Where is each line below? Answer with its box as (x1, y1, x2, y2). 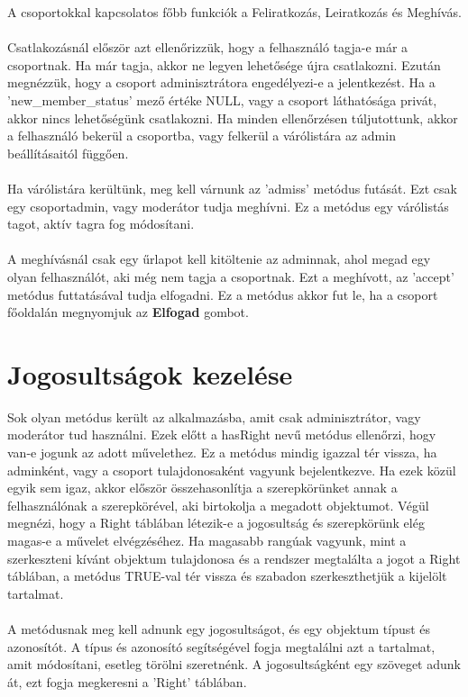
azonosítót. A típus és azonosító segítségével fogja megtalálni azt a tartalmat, (7, 637, 436, 656)
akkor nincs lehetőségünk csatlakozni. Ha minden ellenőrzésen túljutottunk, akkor (7, 108, 458, 127)
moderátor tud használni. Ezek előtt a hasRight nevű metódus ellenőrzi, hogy (7, 425, 436, 444)
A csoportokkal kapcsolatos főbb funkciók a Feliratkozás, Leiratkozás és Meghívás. (7, 3, 462, 21)
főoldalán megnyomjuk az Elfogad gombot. (7, 303, 249, 321)
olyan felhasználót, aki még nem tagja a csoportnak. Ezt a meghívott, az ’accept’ (7, 267, 454, 285)
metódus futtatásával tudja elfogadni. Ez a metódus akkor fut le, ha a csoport (7, 285, 438, 303)
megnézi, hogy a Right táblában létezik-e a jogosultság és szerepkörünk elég (7, 513, 425, 532)
